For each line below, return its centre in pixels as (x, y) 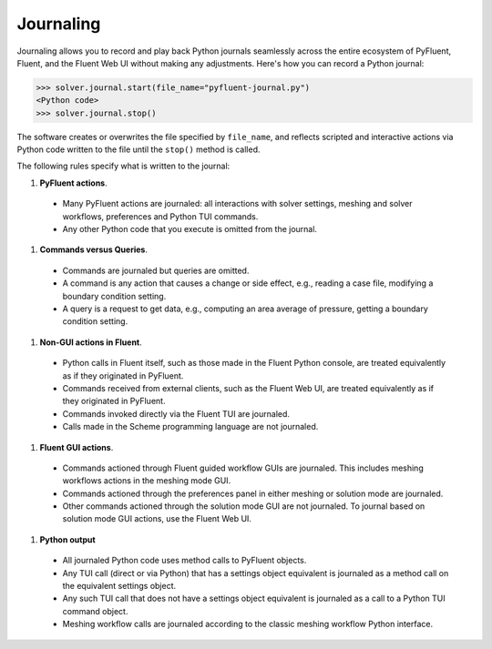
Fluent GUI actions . (77, 447)
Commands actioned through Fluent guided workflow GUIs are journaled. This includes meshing (243, 468)
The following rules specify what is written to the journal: (123, 166)
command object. (95, 611)
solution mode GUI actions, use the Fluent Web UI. (157, 519)
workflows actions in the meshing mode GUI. (147, 481)
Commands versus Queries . (93, 249)
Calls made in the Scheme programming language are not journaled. (190, 427)
